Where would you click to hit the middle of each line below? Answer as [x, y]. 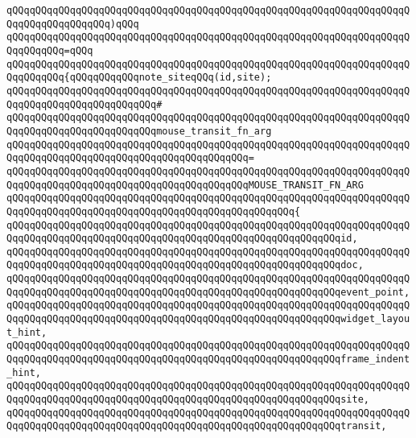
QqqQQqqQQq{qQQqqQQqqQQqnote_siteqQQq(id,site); [139, 78]
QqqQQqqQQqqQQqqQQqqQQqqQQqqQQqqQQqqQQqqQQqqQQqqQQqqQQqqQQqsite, [188, 400]
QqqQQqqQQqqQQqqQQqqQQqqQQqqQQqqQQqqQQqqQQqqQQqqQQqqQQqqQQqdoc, [185, 265]
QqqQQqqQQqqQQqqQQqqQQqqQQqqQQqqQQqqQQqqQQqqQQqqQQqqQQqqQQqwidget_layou [208, 319]
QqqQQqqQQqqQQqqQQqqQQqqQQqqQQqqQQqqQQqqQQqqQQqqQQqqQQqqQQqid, [182, 239]
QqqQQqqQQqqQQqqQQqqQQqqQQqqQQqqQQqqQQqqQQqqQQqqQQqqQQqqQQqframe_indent [208, 359]
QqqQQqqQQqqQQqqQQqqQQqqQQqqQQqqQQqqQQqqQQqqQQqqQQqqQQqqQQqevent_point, [208, 292]
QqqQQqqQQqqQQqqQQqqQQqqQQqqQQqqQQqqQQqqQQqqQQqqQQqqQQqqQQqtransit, [197, 426]
